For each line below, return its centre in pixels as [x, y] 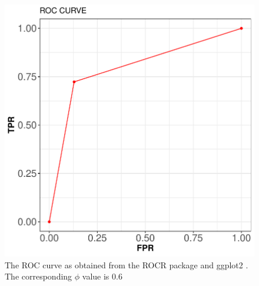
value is [96, 276]
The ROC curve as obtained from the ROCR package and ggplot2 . [127, 264]
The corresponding [39, 276]
